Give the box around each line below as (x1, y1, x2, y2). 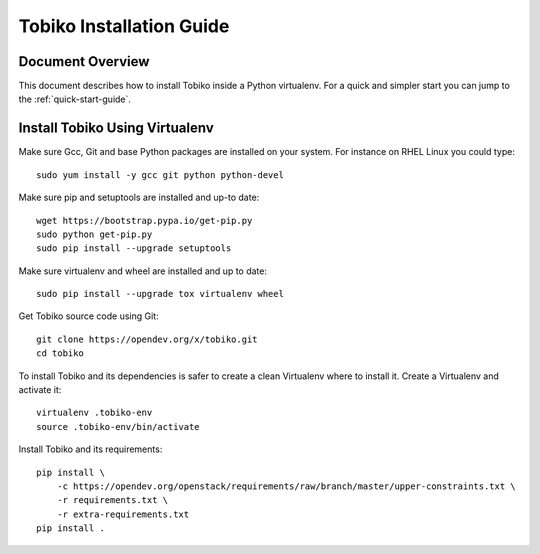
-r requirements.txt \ (56, 495, 169, 506)
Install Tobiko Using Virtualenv (18, 120, 214, 137)
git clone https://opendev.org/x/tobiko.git (36, 333, 259, 345)
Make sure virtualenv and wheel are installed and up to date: (18, 265, 267, 277)
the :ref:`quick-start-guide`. (18, 93, 132, 105)
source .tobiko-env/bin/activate (36, 421, 200, 432)
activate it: (18, 384, 62, 396)
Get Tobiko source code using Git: (18, 310, 159, 322)
